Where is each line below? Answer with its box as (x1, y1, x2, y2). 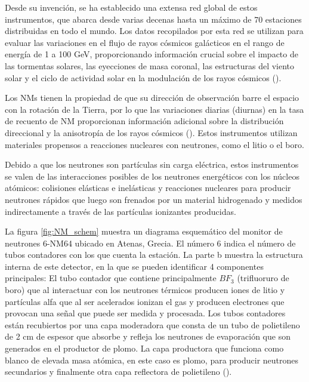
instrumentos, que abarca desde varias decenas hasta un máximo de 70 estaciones (5, 13, 302, 25)
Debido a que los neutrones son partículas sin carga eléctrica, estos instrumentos (5, 158, 299, 171)
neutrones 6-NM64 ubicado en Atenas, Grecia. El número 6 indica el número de (5, 236, 296, 249)
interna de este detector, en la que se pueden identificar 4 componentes (5, 260, 264, 272)
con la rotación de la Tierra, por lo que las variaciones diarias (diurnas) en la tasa (5, 103, 304, 115)
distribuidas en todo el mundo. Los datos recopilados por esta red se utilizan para (5, 24, 304, 37)
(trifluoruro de (237, 272, 289, 284)
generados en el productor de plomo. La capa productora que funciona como (5, 342, 284, 355)
